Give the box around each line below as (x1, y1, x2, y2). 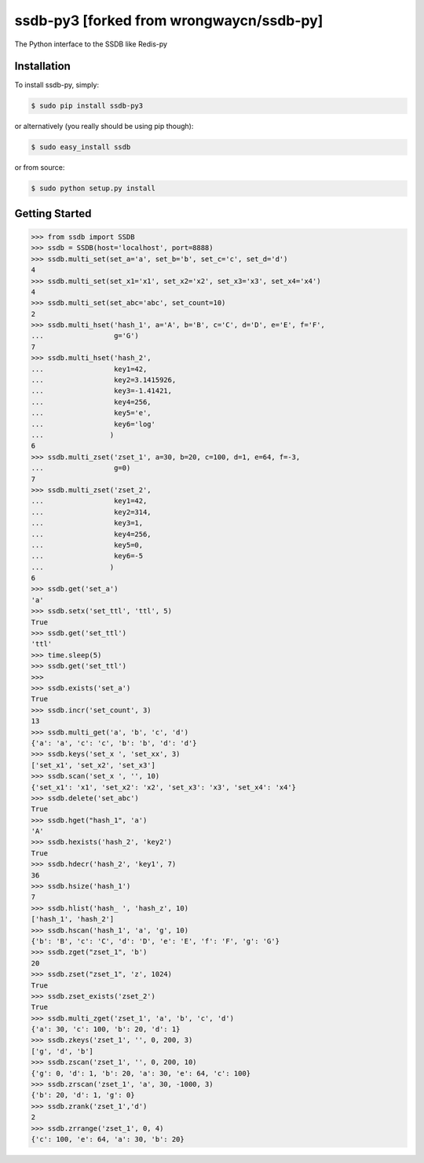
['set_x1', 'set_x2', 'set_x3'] (31, 760, 156, 770)
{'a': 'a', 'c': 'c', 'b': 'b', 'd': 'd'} (31, 738, 197, 747)
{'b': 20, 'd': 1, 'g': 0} (31, 1091, 135, 1100)
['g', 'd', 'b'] (31, 1047, 94, 1055)
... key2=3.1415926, (31, 376, 177, 385)
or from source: (14, 163, 65, 172)
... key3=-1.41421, (31, 386, 173, 396)
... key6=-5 (31, 551, 144, 561)
